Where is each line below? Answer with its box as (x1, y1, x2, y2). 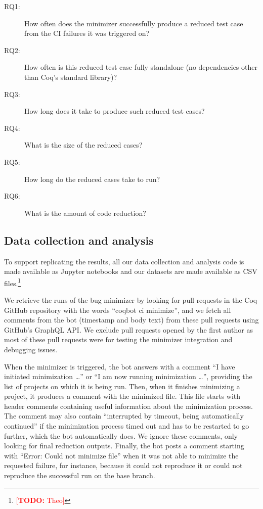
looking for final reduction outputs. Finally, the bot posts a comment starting (4, 440, 244, 451)
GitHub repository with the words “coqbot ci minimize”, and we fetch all (4, 304, 231, 315)
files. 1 (4, 276, 21, 288)
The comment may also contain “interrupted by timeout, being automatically (4, 410, 244, 421)
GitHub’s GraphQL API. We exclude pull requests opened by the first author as (4, 324, 253, 335)
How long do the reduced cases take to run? (24, 173, 160, 184)
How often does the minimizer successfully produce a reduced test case (24, 18, 243, 28)
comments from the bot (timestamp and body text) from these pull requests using (4, 314, 259, 325)
